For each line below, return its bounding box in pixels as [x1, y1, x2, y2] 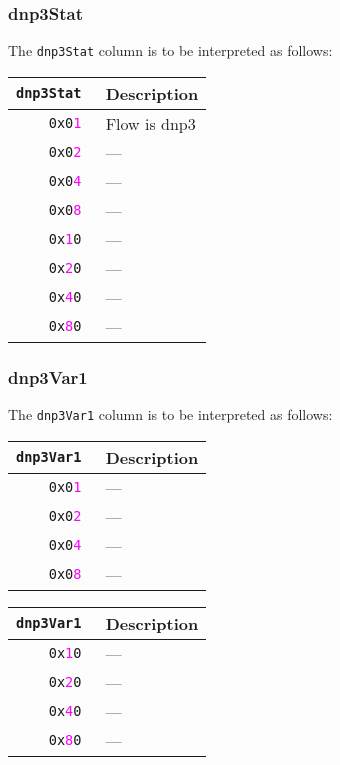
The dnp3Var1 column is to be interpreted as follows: [8, 404, 333, 425]
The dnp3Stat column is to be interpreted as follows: [8, 40, 333, 61]
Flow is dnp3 [105, 111, 196, 135]
